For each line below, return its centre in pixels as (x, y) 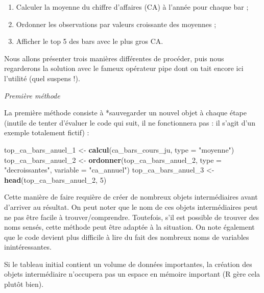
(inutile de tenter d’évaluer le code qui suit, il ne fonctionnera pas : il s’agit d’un (130, 122)
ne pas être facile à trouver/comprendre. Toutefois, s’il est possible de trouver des (132, 217)
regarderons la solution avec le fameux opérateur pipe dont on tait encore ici (124, 68)
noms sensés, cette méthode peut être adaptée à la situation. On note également (129, 227)
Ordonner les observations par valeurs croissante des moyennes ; (116, 24)
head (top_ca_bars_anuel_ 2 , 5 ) (55, 179)
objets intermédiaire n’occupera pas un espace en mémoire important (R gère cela (132, 274)
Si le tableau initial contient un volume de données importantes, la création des (128, 264)
